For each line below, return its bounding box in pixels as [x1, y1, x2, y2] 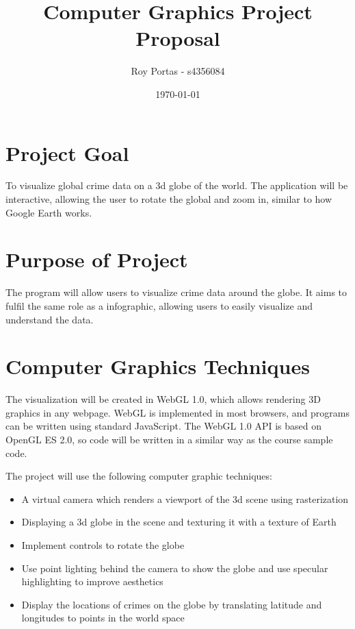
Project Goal [5, 138, 129, 166]
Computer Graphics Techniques [5, 352, 310, 380]
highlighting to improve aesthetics [21, 574, 163, 589]
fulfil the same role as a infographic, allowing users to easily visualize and [5, 298, 313, 312]
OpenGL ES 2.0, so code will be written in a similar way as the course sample [5, 432, 333, 447]
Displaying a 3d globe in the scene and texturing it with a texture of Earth [21, 515, 337, 529]
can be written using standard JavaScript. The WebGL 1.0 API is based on [5, 419, 321, 433]
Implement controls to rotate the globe [21, 538, 185, 552]
